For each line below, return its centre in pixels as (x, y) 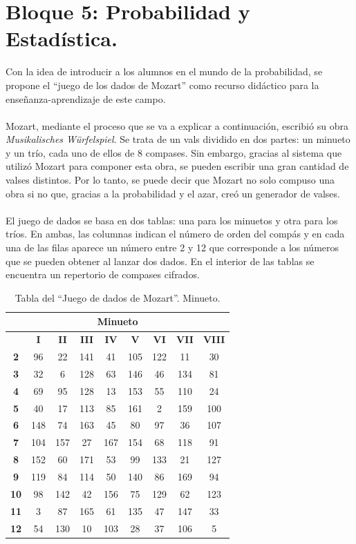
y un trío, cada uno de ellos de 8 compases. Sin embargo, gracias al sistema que (174, 152)
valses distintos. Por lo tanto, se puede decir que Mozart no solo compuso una (170, 180)
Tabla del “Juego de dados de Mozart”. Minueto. (118, 297)
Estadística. (62, 38)
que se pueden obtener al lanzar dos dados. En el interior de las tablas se (160, 261)
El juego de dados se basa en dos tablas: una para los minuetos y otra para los (172, 220)
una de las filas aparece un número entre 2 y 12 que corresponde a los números (172, 247)
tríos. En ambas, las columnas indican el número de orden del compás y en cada (175, 234)
